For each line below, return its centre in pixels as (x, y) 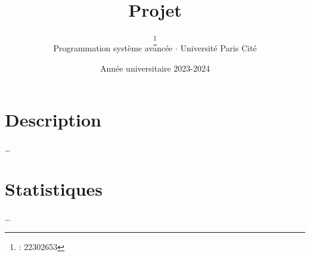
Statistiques (54, 189)
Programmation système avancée (113, 48)
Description (53, 119)
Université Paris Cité (218, 48)
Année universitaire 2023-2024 (155, 68)
